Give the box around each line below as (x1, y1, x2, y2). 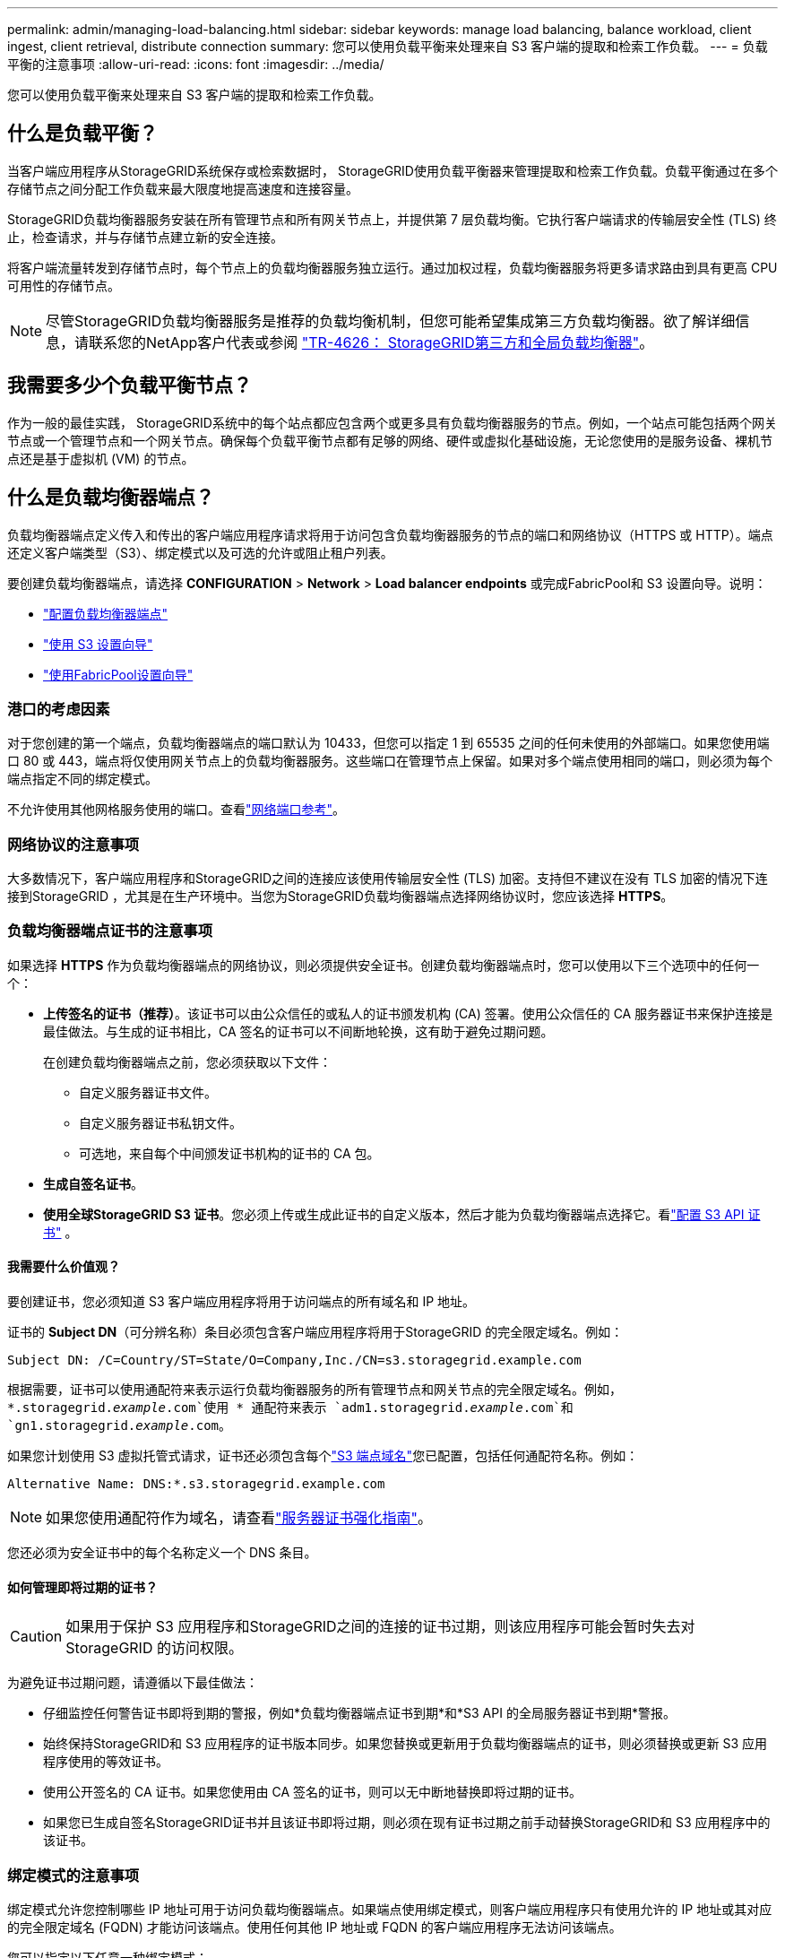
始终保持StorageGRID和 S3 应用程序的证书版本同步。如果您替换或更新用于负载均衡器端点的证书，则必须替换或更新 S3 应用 (43, 1736, 768, 1752)
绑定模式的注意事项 (7, 1866, 140, 1884)
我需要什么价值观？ (7, 1259, 120, 1275)
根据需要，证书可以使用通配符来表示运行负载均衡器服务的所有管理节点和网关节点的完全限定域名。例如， (7, 1382, 622, 1397)
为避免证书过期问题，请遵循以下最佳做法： (7, 1675, 258, 1691)
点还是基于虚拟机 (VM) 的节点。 (7, 450, 194, 466)
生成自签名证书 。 (43, 1175, 143, 1191)
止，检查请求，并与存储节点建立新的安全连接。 (7, 229, 283, 245)
